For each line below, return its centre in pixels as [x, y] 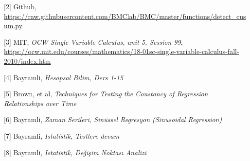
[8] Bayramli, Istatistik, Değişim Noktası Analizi [75, 152]
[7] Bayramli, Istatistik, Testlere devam [62, 135]
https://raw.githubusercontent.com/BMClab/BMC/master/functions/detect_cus [125, 16]
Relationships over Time [40, 103]
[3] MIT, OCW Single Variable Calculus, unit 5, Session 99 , [93, 42]
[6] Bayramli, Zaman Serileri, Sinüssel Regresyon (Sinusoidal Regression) [113, 119]
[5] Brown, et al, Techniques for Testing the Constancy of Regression [106, 94]
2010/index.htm [27, 61]
